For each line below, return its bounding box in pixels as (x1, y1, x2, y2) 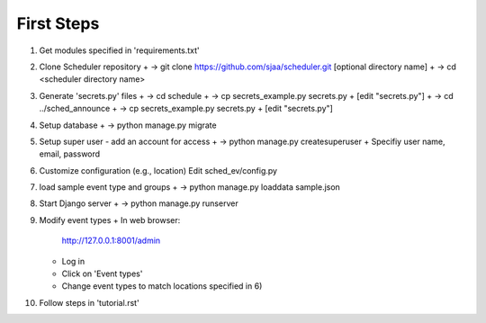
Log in (61, 256, 85, 266)
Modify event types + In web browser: (39, 214, 181, 225)
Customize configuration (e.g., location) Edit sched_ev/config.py (39, 165, 278, 175)
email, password (39, 148, 101, 159)
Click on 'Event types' (61, 268, 143, 279)
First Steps (16, 13, 100, 33)
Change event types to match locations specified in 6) (61, 281, 263, 292)
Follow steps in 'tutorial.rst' (39, 297, 139, 308)
